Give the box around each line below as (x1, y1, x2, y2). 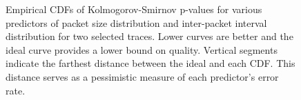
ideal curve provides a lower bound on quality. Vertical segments (6, 42, 278, 57)
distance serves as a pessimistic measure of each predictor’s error (6, 69, 279, 83)
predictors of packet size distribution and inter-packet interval (6, 15, 267, 30)
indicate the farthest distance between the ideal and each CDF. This (6, 56, 295, 70)
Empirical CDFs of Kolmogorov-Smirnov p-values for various (6, 2, 262, 16)
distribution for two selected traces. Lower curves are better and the (6, 29, 293, 43)
